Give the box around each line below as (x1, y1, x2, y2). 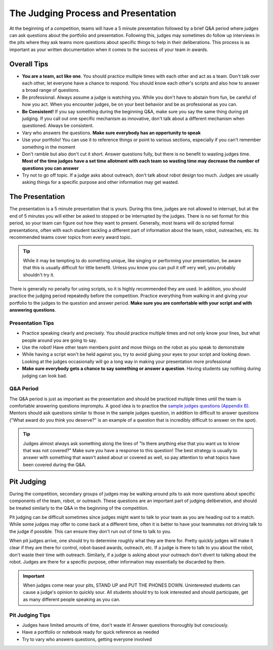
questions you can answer (22, 165, 79, 171)
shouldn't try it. (23, 271, 55, 278)
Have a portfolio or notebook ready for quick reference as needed (22, 629, 159, 635)
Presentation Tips (9, 319, 54, 327)
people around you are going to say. (22, 337, 98, 343)
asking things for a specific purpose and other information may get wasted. (22, 179, 179, 185)
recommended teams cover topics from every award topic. (9, 234, 132, 240)
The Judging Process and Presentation (9, 8, 176, 19)
